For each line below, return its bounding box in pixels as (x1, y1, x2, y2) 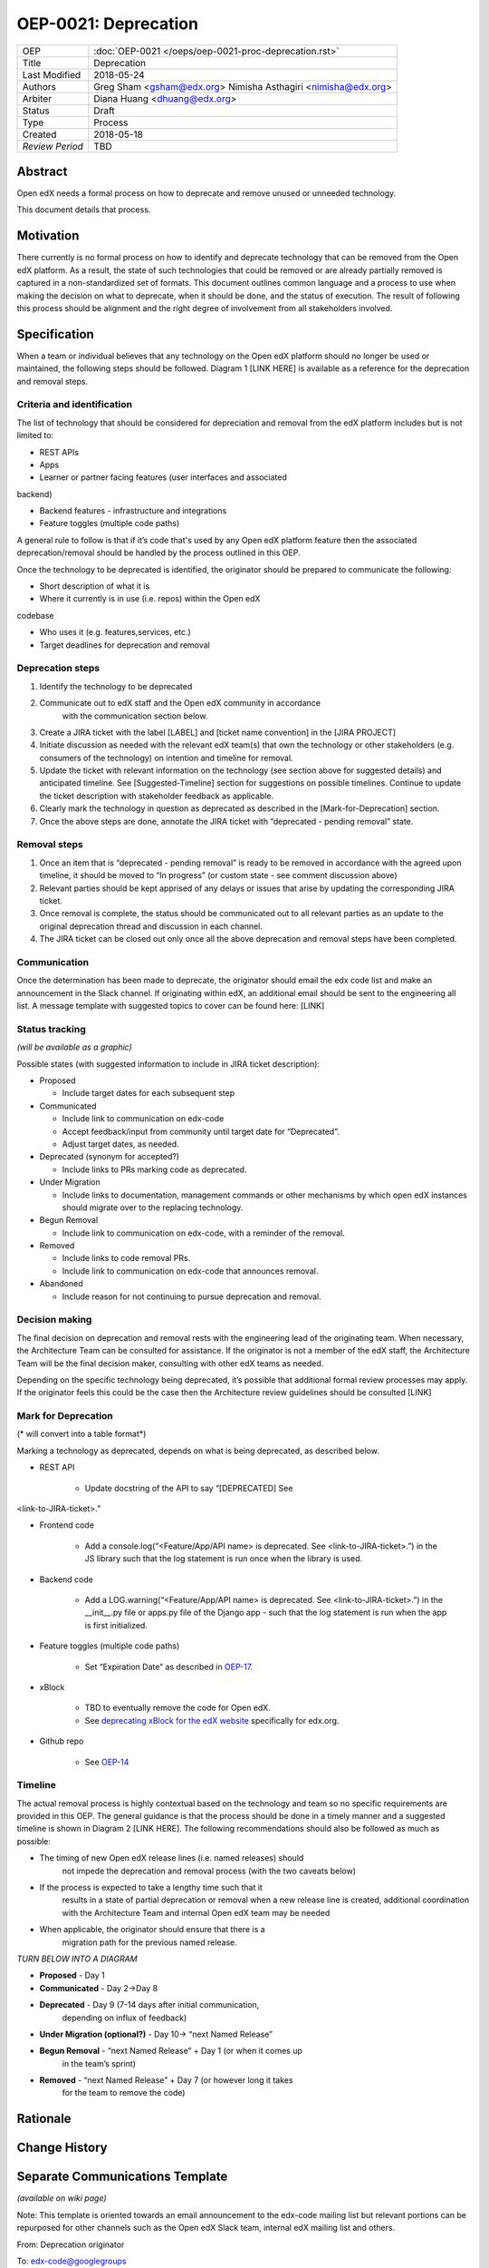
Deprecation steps (16, 662, 100, 675)
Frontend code (39, 1520, 95, 1530)
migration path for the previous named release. (62, 1937, 237, 1948)
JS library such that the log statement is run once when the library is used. (84, 1553, 363, 1564)
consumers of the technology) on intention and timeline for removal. (39, 752, 293, 763)
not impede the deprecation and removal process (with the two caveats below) (62, 1865, 357, 1876)
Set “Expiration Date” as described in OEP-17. (84, 1661, 254, 1672)
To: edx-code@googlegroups (16, 2255, 127, 2266)
